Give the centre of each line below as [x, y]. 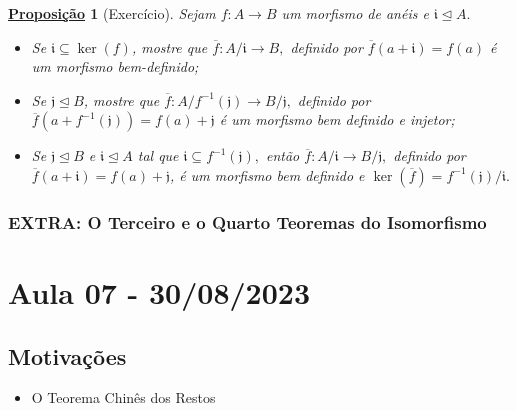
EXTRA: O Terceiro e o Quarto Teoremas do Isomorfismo [247, 221]
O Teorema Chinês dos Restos [123, 397]
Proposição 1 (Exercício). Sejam [112, 13]
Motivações [67, 355]
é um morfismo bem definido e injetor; [337, 119]
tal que [158, 155]
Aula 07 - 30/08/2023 [159, 292]
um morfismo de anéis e [355, 13]
